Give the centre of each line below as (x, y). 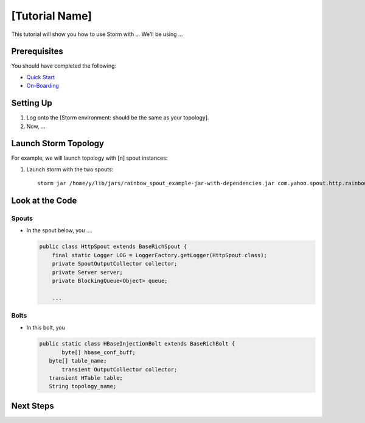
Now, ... (36, 126)
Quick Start (40, 77)
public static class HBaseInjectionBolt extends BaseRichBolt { (137, 344)
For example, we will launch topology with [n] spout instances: (89, 158)
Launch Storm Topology (58, 144)
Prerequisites (37, 52)
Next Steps (33, 406)
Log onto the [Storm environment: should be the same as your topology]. (118, 118)
